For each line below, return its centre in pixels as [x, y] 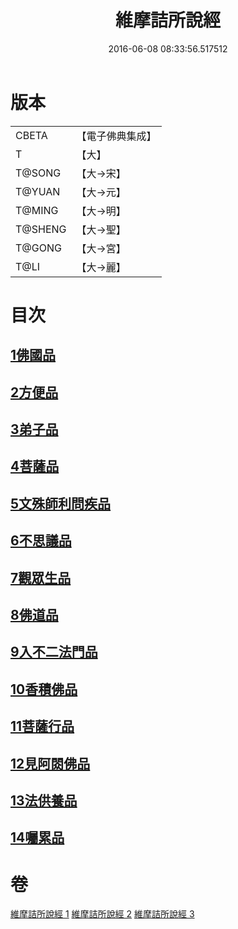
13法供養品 [44, 800]
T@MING [37, 210]
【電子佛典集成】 [116, 136]
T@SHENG [41, 229]
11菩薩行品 [42, 726]
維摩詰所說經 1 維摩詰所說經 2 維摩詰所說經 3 [102, 914]
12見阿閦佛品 [50, 763]
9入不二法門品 [54, 652]
